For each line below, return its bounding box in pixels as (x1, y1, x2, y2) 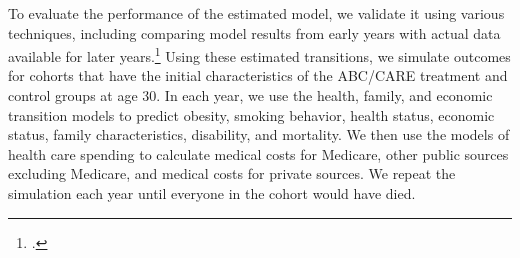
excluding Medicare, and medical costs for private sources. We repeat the (8, 163, 456, 184)
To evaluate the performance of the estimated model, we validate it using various (8, 3, 505, 23)
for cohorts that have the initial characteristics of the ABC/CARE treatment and (8, 65, 508, 86)
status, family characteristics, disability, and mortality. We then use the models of (8, 124, 510, 145)
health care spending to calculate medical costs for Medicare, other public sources (8, 143, 509, 164)
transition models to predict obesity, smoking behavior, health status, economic (8, 104, 495, 125)
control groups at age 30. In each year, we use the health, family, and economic (8, 85, 493, 106)
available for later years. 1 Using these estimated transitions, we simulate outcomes (8, 43, 511, 66)
